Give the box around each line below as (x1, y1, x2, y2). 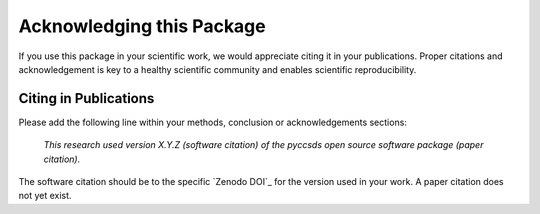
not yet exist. (18, 190, 72, 202)
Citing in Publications (18, 90, 155, 107)
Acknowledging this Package (18, 15, 266, 37)
